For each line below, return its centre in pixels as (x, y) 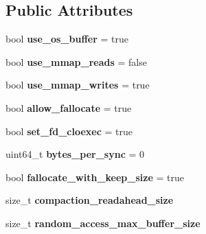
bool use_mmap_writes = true (78, 85)
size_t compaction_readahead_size (90, 200)
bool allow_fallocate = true (69, 107)
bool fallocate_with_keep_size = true (95, 177)
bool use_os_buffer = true (67, 39)
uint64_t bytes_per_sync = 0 (75, 154)
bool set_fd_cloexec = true (69, 131)
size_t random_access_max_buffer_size (103, 223)
